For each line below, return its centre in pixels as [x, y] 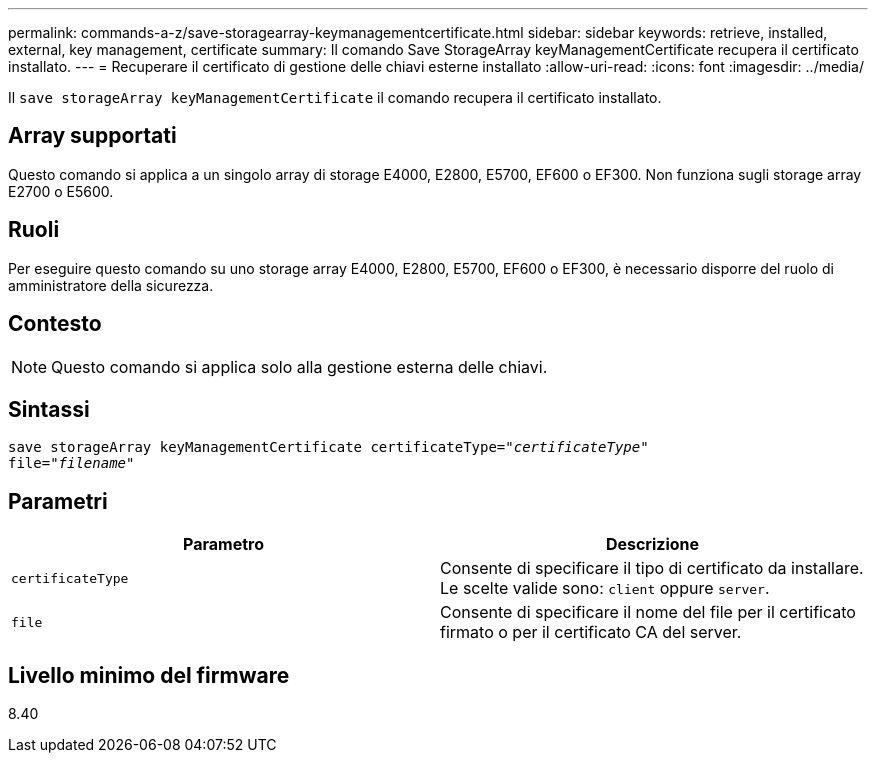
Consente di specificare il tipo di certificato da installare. [652, 568]
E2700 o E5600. [61, 191]
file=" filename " [71, 463]
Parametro [223, 544]
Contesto [55, 324]
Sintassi [49, 409]
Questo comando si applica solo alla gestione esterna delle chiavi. [299, 366]
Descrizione [652, 544]
